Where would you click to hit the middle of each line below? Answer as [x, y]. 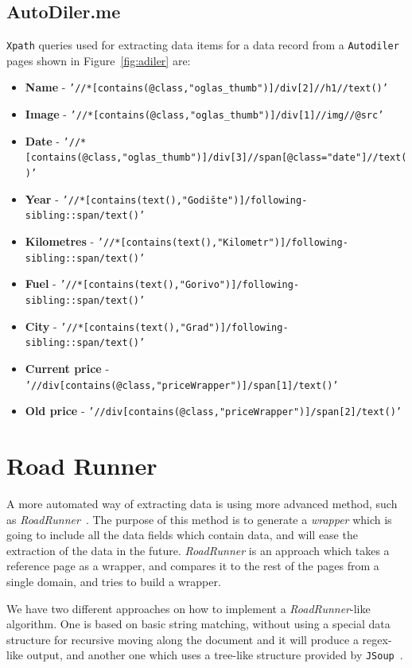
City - [41, 326]
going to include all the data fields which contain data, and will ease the [182, 535]
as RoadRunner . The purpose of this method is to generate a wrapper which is [199, 519]
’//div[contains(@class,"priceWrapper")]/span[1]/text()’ [182, 385]
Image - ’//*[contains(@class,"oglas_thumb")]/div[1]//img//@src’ [204, 114]
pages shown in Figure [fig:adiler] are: [99, 60]
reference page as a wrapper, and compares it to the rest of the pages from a [193, 566]
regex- [377, 639]
